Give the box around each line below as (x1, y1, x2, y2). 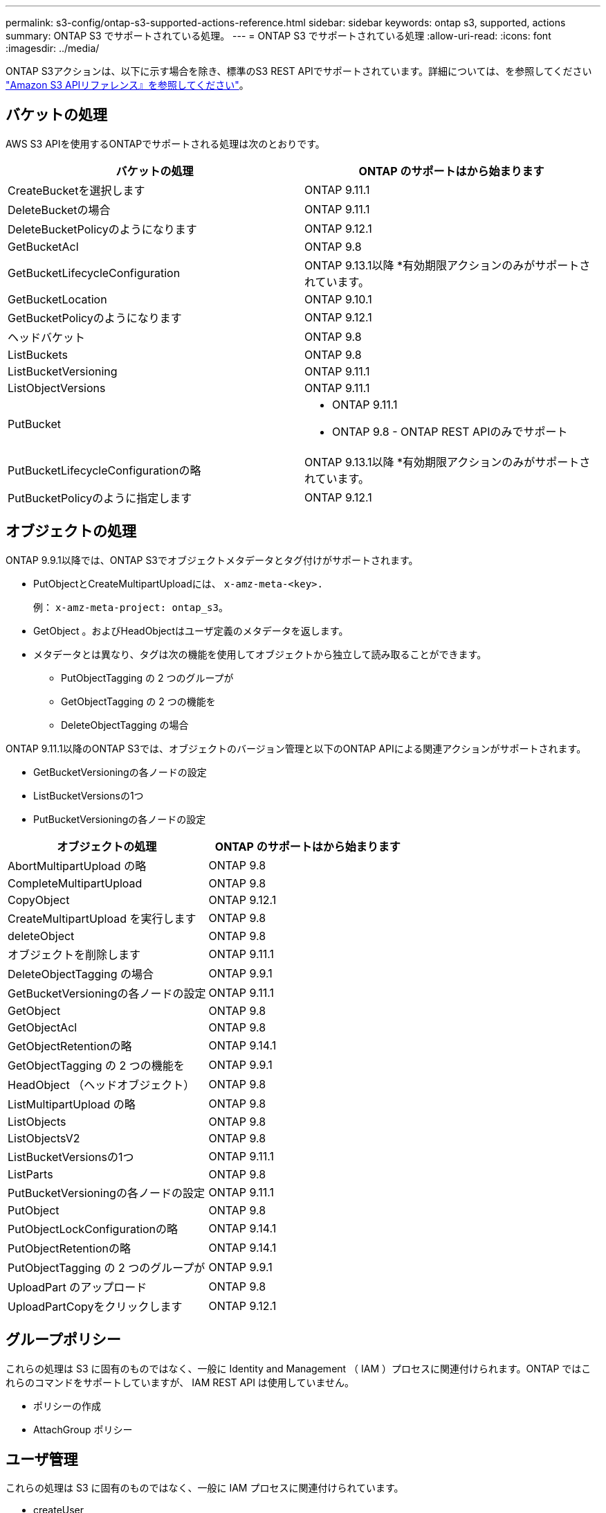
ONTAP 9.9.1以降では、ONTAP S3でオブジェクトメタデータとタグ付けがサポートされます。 (6, 554, 419, 566)
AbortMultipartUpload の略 (8, 858, 147, 873)
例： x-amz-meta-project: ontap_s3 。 (33, 601, 228, 613)
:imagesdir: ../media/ (6, 42, 100, 54)
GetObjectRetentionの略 (8, 1038, 132, 1053)
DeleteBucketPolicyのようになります (8, 222, 197, 236)
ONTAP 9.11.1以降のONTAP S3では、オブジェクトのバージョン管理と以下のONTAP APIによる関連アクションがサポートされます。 (6, 742, 587, 754)
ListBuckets (8, 347, 68, 362)
